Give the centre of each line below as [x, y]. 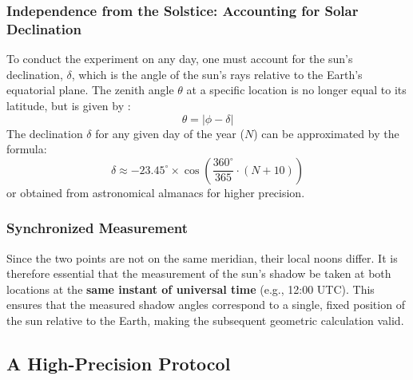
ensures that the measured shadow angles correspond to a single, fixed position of [206, 305]
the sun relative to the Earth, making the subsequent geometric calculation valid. [205, 320]
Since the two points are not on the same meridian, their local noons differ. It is [202, 257]
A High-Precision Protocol [119, 363]
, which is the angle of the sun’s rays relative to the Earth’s [217, 74]
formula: [27, 149]
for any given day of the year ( [170, 133]
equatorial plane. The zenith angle [90, 90]
